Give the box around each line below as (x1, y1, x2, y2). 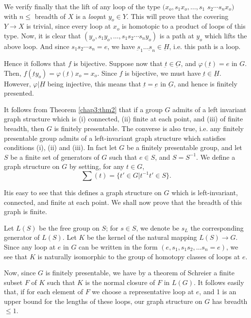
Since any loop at (4, 241, 56, 251)
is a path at (159, 30, 194, 40)
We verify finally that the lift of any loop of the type (4, 1, 161, 11)
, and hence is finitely (173, 78, 237, 88)
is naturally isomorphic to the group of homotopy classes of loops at (37, 251, 240, 261)
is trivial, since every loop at (26, 21, 111, 31)
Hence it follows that (4, 58, 66, 68)
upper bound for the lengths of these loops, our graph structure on (4, 296, 202, 306)
